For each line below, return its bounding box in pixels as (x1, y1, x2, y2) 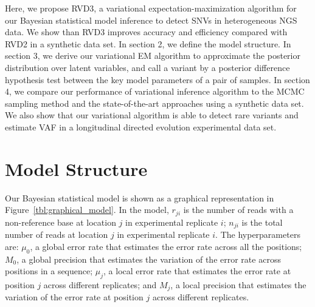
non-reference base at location (5, 215, 116, 228)
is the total (241, 215, 283, 228)
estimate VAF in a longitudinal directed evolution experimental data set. (5, 120, 277, 133)
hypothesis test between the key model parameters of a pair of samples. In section (5, 73, 310, 86)
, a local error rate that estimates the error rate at (103, 265, 291, 277)
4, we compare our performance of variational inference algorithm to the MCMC (5, 85, 305, 98)
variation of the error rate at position (5, 291, 144, 303)
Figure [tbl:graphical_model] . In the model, (5, 203, 169, 216)
